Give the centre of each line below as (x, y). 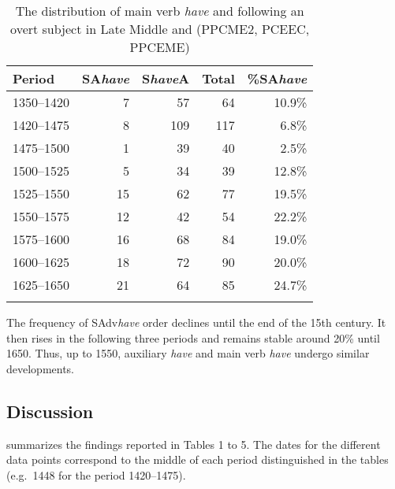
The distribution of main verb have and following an (160, 11)
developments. (41, 368)
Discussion (50, 411)
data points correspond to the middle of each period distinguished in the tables (197, 459)
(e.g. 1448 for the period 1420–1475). (96, 474)
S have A (166, 78)
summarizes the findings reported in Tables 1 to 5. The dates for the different (194, 444)
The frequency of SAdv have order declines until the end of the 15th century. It (196, 322)
